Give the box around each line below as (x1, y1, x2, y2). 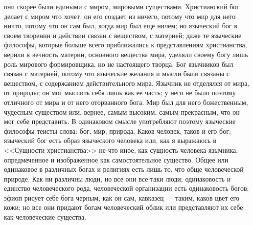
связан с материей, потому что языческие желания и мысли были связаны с (4, 68, 230, 79)
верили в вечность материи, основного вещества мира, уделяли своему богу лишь (4, 49, 248, 59)
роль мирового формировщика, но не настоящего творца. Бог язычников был (4, 59, 233, 69)
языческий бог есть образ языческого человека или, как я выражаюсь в (4, 135, 216, 145)
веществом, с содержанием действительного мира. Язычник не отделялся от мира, (4, 78, 250, 88)
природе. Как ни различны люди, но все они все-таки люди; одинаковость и (4, 173, 231, 184)
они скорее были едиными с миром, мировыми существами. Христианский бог (4, 1, 239, 11)
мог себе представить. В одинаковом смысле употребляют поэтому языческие (4, 116, 236, 126)
